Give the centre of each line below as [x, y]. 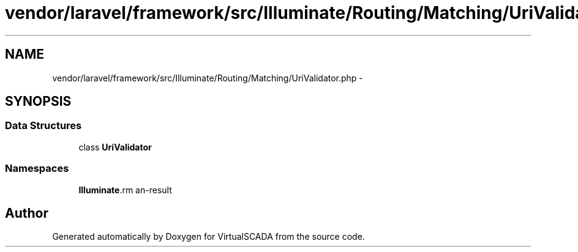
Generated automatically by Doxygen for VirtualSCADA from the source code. [208, 237]
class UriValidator [115, 147]
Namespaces [37, 169]
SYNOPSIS [38, 102]
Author [27, 213]
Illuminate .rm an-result [125, 190]
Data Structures [43, 126]
